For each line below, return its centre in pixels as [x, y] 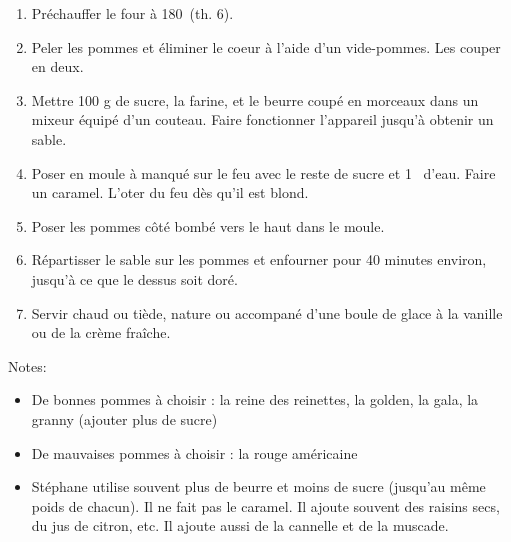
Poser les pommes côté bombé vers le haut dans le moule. [208, 225]
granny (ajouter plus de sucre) [124, 418]
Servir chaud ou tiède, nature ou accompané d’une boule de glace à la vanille [267, 312]
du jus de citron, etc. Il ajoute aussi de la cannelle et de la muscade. [240, 525]
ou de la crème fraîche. [101, 332]
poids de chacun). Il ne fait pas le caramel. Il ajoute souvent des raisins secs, [265, 505]
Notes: [27, 365]
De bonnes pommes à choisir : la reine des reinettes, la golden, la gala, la [255, 399]
